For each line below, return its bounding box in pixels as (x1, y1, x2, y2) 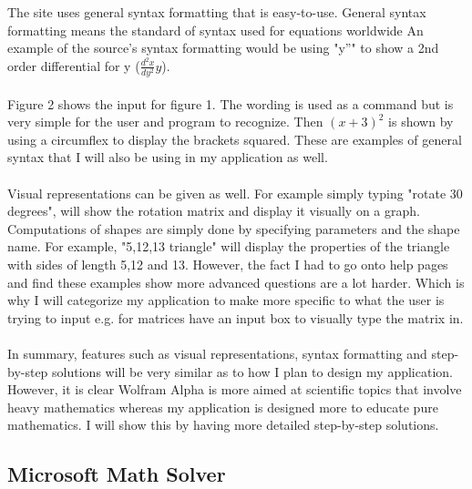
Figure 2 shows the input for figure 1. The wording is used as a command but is (7, 94, 454, 113)
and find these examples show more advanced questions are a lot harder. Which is (7, 272, 465, 291)
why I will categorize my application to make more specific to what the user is (7, 290, 445, 310)
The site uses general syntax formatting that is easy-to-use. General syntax (7, 3, 426, 21)
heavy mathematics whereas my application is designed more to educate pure (7, 397, 438, 416)
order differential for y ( (7, 56, 140, 75)
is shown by (388, 112, 454, 131)
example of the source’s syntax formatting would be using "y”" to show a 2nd (7, 38, 439, 57)
